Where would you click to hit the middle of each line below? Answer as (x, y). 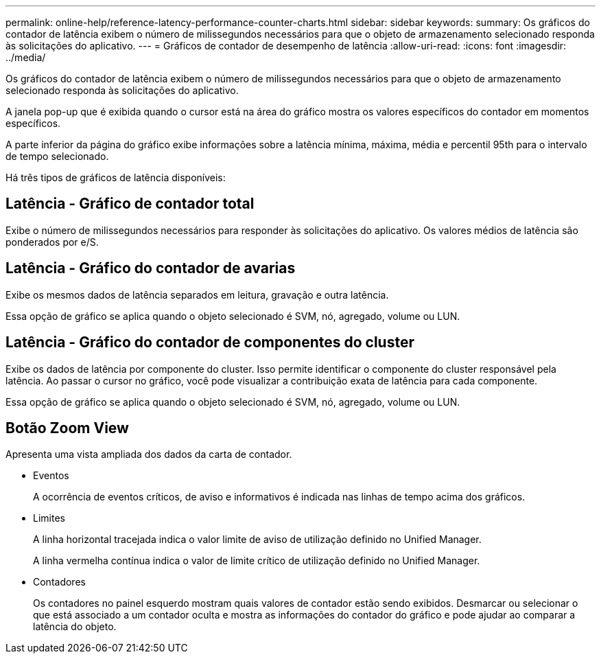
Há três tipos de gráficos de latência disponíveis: (116, 177)
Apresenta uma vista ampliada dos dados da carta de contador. (149, 454)
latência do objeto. (75, 627)
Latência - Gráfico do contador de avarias (151, 268)
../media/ (26, 57)
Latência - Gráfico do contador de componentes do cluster (210, 343)
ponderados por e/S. (52, 242)
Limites (49, 518)
